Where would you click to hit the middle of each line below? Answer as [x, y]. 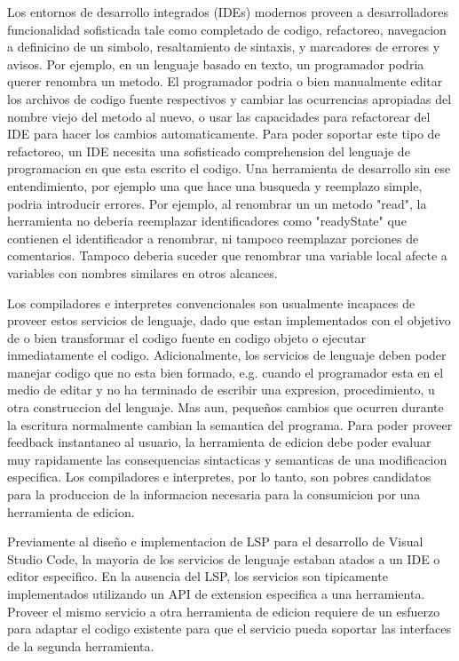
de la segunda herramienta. [81, 645]
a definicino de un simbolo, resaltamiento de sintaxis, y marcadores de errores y [224, 47]
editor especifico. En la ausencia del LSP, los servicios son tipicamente [198, 576]
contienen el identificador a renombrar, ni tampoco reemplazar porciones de [213, 238]
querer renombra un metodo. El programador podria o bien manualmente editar [225, 81]
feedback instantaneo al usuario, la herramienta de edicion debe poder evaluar [219, 442]
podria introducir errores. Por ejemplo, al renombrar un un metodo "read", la [217, 203]
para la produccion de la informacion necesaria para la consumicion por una [214, 494]
